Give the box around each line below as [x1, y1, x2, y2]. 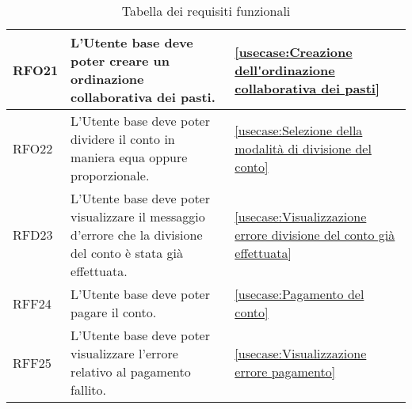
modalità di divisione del [235, 138, 372, 157]
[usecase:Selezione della [235, 120, 363, 139]
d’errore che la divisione [71, 225, 203, 244]
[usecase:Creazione [235, 42, 353, 61]
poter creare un [71, 51, 170, 70]
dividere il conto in [71, 130, 175, 148]
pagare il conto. [71, 303, 157, 321]
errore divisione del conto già [235, 225, 395, 244]
